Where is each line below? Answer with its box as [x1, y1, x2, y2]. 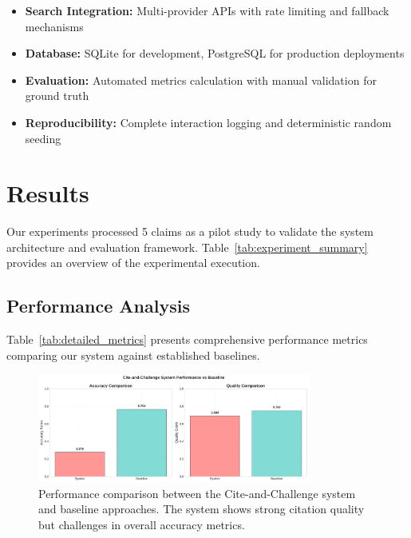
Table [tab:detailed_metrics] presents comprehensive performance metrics [6, 331, 368, 348]
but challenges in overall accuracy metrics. [38, 516, 245, 533]
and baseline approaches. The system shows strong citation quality [38, 500, 365, 517]
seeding [25, 130, 61, 146]
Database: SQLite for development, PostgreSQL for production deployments [25, 45, 405, 62]
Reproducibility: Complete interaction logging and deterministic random [25, 114, 392, 130]
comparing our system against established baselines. [6, 346, 260, 363]
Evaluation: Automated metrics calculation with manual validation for [25, 71, 377, 88]
